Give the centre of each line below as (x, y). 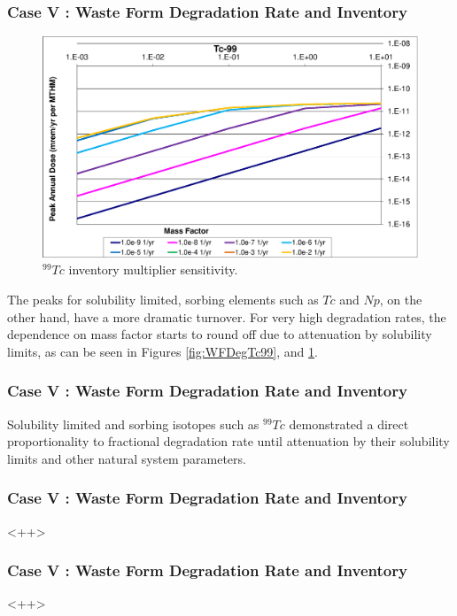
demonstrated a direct (349, 423)
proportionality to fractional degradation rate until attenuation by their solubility (228, 441)
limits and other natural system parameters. (127, 458)
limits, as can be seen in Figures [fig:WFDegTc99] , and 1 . (163, 351)
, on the (401, 300)
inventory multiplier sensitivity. (153, 269)
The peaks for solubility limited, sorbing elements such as (163, 300)
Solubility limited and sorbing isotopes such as (133, 423)
